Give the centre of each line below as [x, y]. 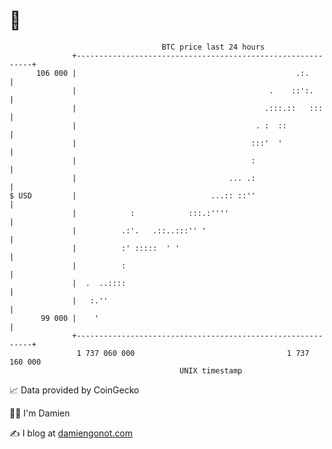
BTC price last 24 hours [213, 47]
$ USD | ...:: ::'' [132, 195]
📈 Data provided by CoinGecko [74, 390]
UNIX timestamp [211, 370]
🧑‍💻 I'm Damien [40, 413]
